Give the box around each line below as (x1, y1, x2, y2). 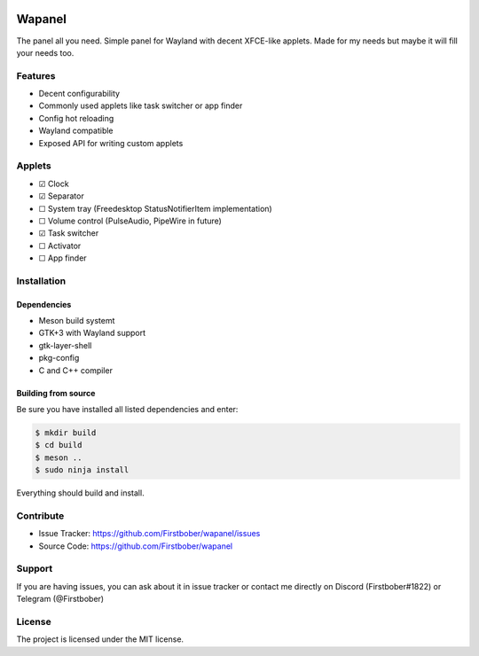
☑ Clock (38, 178, 70, 189)
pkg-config (38, 353, 80, 363)
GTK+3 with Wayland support (38, 328, 146, 339)
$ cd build (35, 440, 82, 450)
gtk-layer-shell (38, 340, 92, 350)
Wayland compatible (38, 125, 114, 137)
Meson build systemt (38, 316, 115, 326)
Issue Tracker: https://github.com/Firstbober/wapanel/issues (38, 528, 261, 539)
